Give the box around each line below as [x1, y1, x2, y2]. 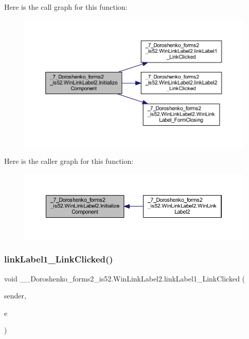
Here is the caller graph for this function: [4, 156, 134, 166]
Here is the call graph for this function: [4, 2, 128, 12]
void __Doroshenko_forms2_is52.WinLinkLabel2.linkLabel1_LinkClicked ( [4, 273, 245, 284]
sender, [4, 290, 26, 301]
